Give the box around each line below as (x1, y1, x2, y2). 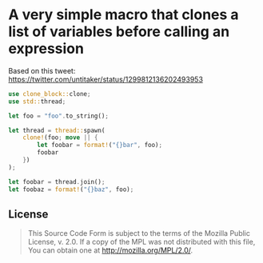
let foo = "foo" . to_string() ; (8, 112, 110, 120)
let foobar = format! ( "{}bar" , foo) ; (37, 141, 162, 149)
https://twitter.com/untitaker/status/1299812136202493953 (8, 74, 204, 84)
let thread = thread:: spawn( (8, 126, 106, 134)
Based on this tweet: (8, 66, 76, 75)
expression (8, 40, 84, 58)
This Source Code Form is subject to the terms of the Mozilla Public (27, 229, 250, 238)
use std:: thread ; (8, 98, 66, 106)
